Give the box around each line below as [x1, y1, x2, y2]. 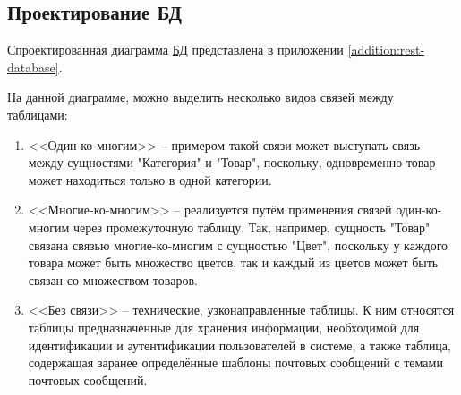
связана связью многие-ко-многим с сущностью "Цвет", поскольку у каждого [28, 235, 448, 254]
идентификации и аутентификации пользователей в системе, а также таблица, [28, 335, 451, 354]
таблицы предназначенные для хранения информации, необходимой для [28, 317, 420, 336]
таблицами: [7, 105, 68, 123]
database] [7, 57, 59, 76]
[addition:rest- [347, 40, 425, 59]
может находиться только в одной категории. [28, 170, 272, 189]
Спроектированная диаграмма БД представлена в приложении [7, 40, 344, 59]
